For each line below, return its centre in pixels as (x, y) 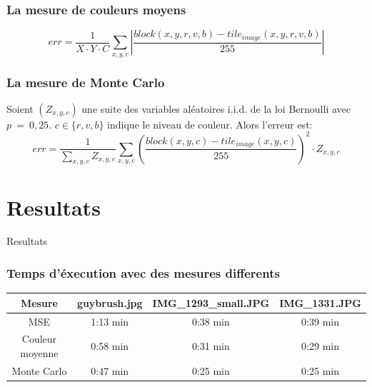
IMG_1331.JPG (320, 302)
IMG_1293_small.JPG (211, 302)
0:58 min (110, 346)
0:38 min (211, 321)
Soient (20, 108)
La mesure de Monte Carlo (86, 82)
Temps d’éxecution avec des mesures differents (143, 272)
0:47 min (110, 370)
